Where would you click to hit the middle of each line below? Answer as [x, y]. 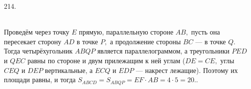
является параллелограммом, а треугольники [163, 51]
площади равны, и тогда [40, 80]
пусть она [205, 32]
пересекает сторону [33, 41]
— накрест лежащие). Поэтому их [187, 70]
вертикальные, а [69, 70]
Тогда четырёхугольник [38, 51]
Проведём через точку [37, 32]
